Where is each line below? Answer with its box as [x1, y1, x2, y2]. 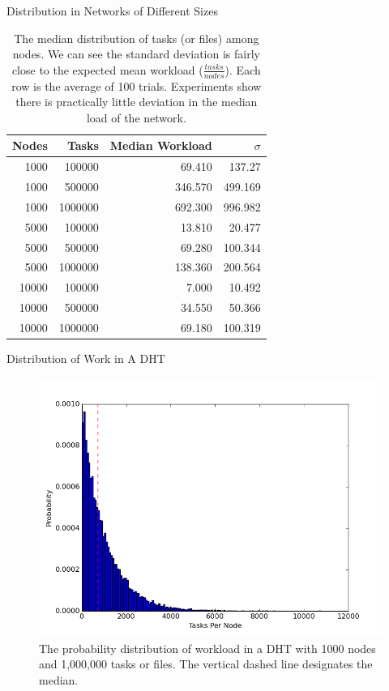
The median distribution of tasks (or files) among [14, 29, 259, 46]
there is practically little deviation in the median [15, 93, 258, 110]
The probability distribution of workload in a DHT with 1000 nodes [39, 639, 376, 656]
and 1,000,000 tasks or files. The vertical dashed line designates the [39, 655, 373, 672]
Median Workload [109, 137, 212, 154]
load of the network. [86, 109, 186, 126]
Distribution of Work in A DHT [6, 350, 165, 367]
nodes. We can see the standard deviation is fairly [12, 45, 260, 62]
